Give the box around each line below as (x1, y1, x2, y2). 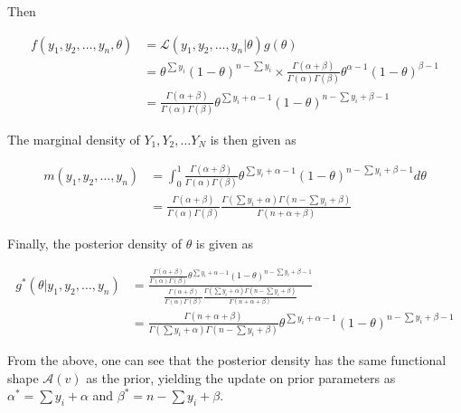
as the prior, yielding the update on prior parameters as (86, 368, 396, 387)
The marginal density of (7, 129, 140, 148)
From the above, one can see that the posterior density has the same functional (7, 351, 447, 370)
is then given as (210, 129, 296, 148)
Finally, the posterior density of (7, 233, 182, 252)
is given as (195, 233, 254, 252)
